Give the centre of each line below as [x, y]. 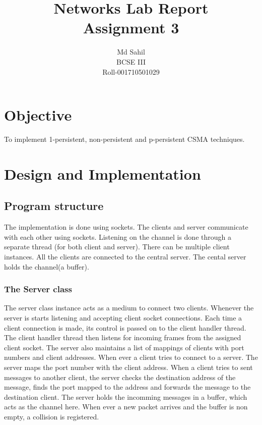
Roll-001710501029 [131, 71]
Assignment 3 [131, 28]
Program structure [54, 206]
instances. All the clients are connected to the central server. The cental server [125, 256]
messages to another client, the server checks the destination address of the [120, 377]
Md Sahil [131, 52]
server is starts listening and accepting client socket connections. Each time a [123, 317]
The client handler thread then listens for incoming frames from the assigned [123, 337]
